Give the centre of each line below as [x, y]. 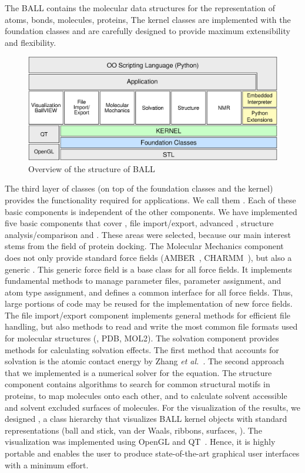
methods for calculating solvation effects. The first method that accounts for [142, 349]
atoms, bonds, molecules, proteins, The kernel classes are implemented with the [148, 19]
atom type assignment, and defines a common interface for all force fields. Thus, [149, 292]
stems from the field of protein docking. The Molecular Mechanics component [144, 246]
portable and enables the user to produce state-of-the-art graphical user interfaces [152, 453]
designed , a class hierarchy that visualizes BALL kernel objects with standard [146, 419]
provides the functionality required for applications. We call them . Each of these [150, 199]
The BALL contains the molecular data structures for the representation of [140, 8]
